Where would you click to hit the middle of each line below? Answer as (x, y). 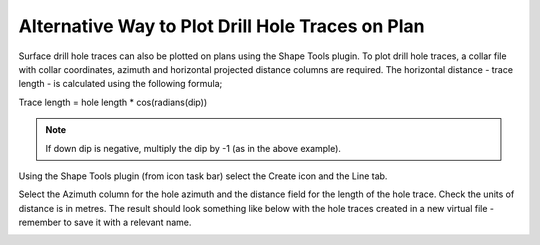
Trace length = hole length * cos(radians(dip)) (113, 102)
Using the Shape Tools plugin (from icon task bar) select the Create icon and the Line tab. (203, 176)
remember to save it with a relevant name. (105, 222)
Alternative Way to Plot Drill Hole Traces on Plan (221, 26)
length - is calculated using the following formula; (120, 84)
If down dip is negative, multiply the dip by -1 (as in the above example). (193, 148)
